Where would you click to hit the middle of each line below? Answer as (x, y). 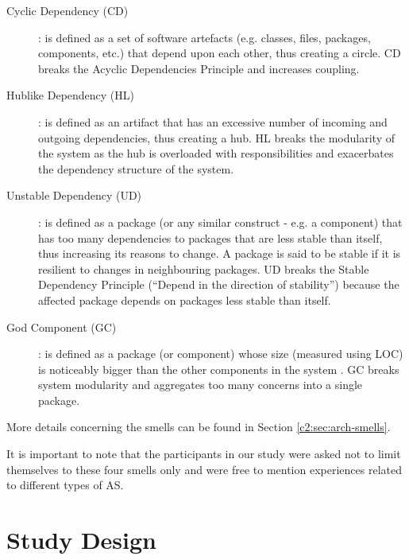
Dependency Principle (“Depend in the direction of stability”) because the (219, 284)
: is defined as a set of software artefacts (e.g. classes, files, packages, (204, 37)
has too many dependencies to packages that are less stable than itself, (210, 237)
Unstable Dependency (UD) (74, 195)
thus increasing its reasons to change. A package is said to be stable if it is (220, 253)
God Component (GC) (62, 327)
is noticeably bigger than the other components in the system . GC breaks (219, 369)
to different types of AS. (65, 485)
